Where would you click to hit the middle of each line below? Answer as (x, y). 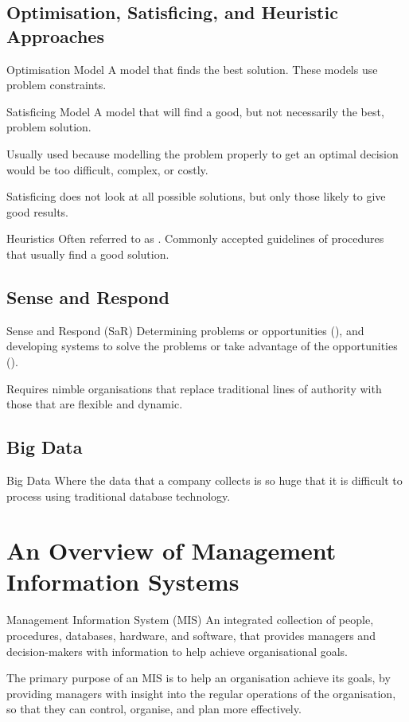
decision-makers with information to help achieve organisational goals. (177, 651)
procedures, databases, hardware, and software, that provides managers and (191, 635)
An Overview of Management (171, 550)
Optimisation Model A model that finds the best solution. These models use (192, 69)
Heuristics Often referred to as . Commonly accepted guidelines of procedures (195, 238)
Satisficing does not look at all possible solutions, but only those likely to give (196, 196)
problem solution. (49, 127)
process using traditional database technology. (119, 496)
